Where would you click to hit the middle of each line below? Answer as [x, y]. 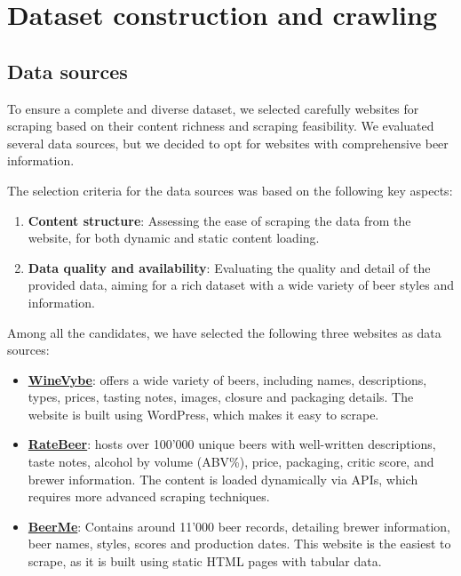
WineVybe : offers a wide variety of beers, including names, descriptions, [227, 379]
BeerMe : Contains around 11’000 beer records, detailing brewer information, [239, 526]
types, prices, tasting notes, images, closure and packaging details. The [221, 397]
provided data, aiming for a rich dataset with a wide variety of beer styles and [241, 285]
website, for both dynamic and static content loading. [174, 238]
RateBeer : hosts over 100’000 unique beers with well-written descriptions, [232, 444]
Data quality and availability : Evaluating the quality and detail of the [229, 267]
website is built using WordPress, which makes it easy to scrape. [203, 414]
